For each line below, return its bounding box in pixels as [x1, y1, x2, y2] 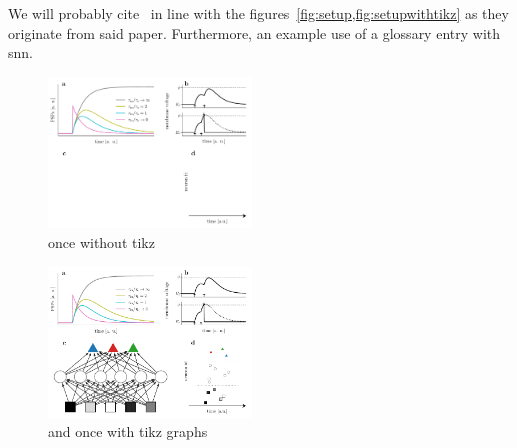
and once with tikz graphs [48, 421, 208, 442]
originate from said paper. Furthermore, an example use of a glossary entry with [8, 22, 500, 43]
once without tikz [48, 231, 155, 252]
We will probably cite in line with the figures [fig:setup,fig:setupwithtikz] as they [8, 3, 509, 23]
